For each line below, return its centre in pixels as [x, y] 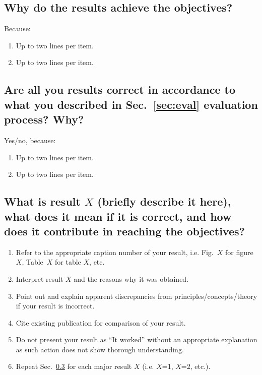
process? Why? [44, 119]
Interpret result [40, 278]
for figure [239, 252]
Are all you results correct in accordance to [120, 89]
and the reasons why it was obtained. [131, 278]
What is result [42, 201]
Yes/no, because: [30, 140]
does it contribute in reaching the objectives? [124, 231]
